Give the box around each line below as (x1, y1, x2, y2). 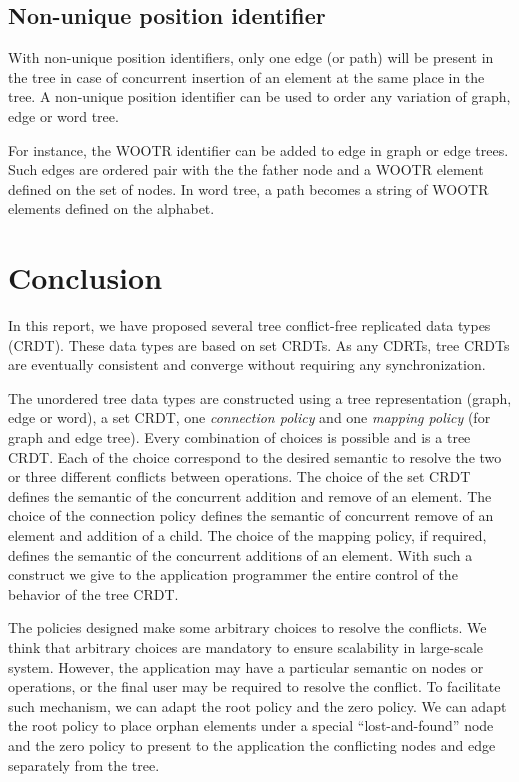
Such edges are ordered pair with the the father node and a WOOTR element (8, 159, 484, 180)
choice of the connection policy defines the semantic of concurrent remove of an (8, 505, 494, 526)
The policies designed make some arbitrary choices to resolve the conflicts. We (8, 617, 487, 638)
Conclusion (8, 257, 163, 298)
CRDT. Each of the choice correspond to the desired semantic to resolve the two (8, 446, 502, 467)
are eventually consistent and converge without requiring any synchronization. (8, 354, 486, 375)
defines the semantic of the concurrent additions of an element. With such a (8, 544, 473, 565)
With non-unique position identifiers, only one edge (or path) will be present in (8, 47, 494, 68)
